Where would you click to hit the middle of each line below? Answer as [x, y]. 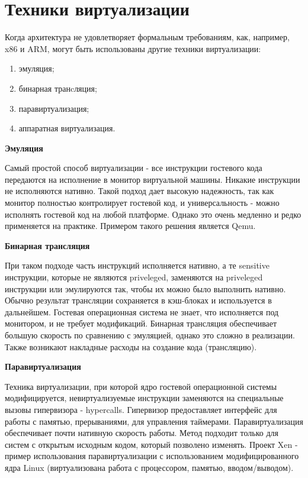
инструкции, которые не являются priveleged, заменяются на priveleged [134, 277]
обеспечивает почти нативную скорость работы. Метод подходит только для [142, 433]
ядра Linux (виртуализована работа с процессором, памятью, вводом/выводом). [149, 467]
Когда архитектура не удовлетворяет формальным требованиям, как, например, [147, 37]
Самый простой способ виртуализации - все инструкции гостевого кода [134, 168]
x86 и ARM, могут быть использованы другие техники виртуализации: [133, 48]
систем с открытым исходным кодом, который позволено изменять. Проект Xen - [151, 444]
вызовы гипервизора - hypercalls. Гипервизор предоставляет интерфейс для [141, 409]
